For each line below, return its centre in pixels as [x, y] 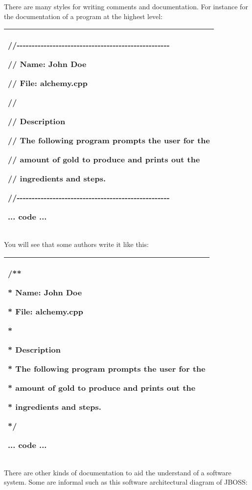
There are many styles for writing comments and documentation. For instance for [126, 6]
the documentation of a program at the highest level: [83, 16]
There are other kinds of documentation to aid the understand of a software [118, 472]
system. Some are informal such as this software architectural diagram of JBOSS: [126, 482]
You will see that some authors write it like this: [76, 244]
